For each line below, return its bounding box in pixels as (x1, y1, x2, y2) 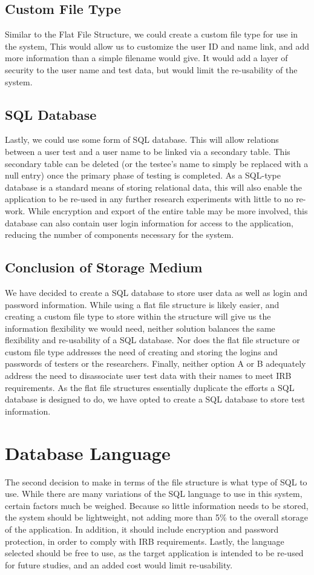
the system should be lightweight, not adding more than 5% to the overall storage (5, 511, 308, 524)
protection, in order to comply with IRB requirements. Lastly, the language (5, 534, 284, 547)
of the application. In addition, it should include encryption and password (5, 522, 279, 535)
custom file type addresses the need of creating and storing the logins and (5, 345, 278, 358)
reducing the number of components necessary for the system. (5, 228, 234, 241)
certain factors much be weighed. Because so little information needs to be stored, (5, 499, 309, 511)
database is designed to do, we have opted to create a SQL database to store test (5, 393, 306, 406)
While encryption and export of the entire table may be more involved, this (28, 204, 308, 217)
